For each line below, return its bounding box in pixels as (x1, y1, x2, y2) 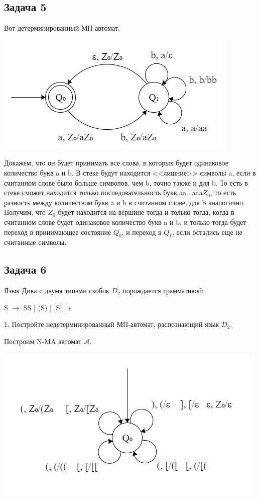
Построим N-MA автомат (4, 336, 82, 346)
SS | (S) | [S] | (23, 302, 66, 312)
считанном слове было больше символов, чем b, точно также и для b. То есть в (4, 177, 248, 188)
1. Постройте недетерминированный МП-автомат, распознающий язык (4, 319, 219, 329)
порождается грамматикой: (122, 285, 204, 296)
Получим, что (4, 207, 46, 217)
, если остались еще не (172, 226, 242, 237)
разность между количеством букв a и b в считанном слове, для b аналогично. (4, 197, 245, 207)
